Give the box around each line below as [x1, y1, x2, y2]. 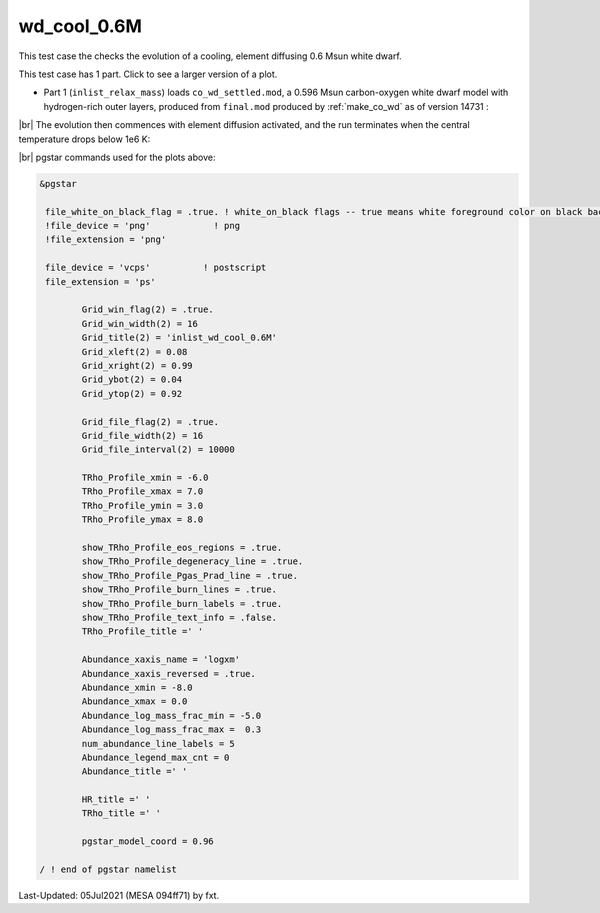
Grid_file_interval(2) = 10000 [81, 444, 235, 455]
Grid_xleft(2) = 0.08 [81, 346, 188, 357]
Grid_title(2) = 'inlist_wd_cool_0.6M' [81, 332, 277, 344]
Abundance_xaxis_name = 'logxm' [81, 654, 240, 665]
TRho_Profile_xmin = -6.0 [81, 472, 209, 484]
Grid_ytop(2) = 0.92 [81, 388, 183, 399]
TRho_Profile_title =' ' [81, 626, 204, 637]
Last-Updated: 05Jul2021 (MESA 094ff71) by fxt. [18, 890, 220, 901]
